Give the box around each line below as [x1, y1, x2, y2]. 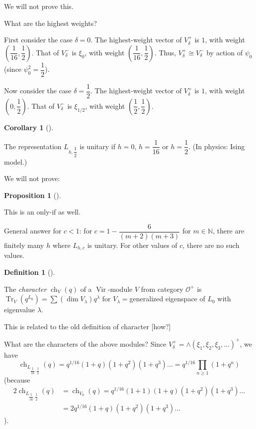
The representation [4, 141, 62, 151]
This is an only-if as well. [4, 207, 81, 217]
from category [141, 283, 183, 294]
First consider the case [4, 34, 73, 45]
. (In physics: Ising [188, 141, 245, 151]
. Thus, [154, 47, 176, 57]
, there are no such [182, 239, 240, 250]
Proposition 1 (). [4, 190, 61, 200]
